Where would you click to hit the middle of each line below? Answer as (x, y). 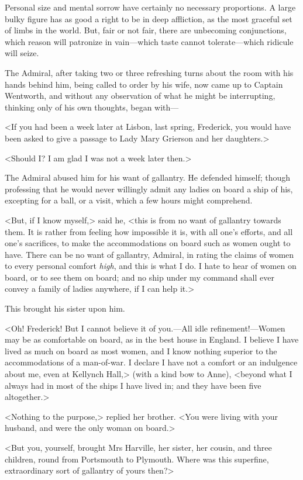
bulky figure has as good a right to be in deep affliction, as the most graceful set (149, 18)
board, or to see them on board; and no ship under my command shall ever (140, 277)
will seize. (22, 53)
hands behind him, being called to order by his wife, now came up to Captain (144, 84)
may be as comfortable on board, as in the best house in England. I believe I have (152, 339)
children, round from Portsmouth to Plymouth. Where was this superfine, (137, 459)
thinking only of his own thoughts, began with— (92, 107)
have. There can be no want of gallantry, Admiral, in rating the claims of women (149, 254)
